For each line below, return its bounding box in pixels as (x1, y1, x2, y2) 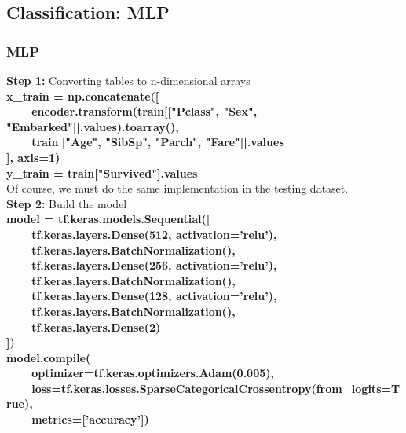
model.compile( (6, 349, 91, 365)
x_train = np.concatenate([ (6, 87, 159, 104)
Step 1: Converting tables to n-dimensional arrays (6, 72, 251, 88)
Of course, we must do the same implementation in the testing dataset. (6, 180, 349, 196)
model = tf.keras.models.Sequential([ (6, 211, 210, 227)
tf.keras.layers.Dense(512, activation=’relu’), (31, 226, 277, 242)
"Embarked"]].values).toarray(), (6, 118, 179, 134)
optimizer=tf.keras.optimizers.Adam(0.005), (31, 365, 274, 381)
